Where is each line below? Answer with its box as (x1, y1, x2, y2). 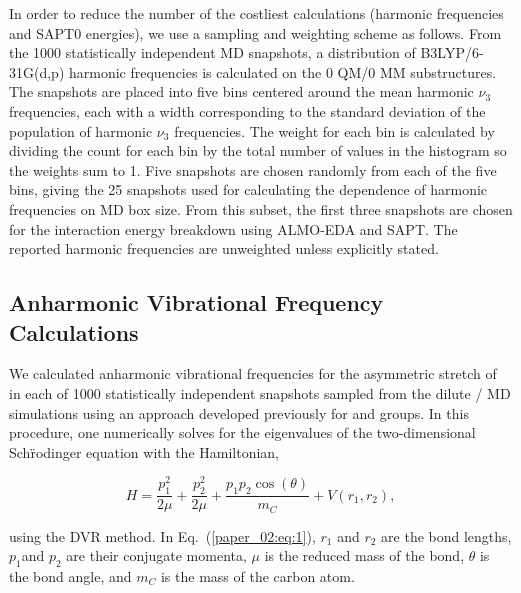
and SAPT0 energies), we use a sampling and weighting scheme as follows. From (9, 22, 502, 43)
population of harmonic (9, 120, 153, 141)
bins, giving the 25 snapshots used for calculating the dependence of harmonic (9, 179, 488, 200)
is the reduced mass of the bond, (264, 545, 465, 566)
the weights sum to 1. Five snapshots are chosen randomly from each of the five (9, 159, 497, 180)
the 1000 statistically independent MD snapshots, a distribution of (9, 42, 416, 63)
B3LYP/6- (420, 42, 484, 63)
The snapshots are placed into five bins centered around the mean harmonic (9, 81, 474, 102)
